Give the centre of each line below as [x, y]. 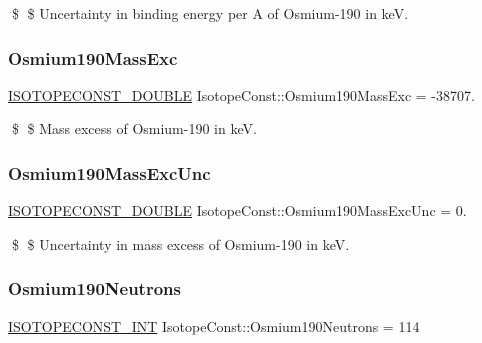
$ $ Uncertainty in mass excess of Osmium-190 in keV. [180, 243]
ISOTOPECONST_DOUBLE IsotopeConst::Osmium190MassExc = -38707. [241, 94]
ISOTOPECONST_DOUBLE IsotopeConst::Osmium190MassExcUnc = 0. [237, 210]
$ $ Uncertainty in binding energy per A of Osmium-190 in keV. [210, 13]
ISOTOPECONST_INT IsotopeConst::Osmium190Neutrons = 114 [214, 325]
